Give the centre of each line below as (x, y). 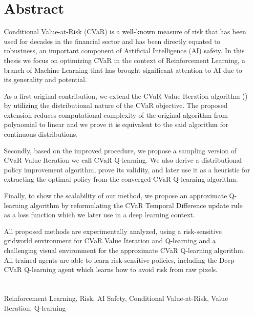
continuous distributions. (41, 134)
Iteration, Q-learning (35, 307)
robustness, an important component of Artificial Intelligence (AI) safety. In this (124, 51)
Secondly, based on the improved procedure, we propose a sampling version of (120, 150)
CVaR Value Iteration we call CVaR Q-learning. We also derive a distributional (123, 160)
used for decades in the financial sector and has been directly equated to (112, 41)
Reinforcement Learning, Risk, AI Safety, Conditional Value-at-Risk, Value (116, 298)
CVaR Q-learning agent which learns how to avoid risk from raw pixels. (111, 269)
